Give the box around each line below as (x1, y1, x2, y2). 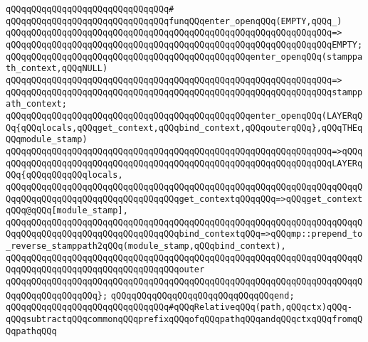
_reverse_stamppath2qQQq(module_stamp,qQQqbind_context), (6, 241, 286, 252)
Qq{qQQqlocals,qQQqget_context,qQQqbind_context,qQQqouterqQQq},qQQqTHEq (6, 122, 363, 133)
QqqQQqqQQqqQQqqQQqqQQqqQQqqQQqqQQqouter (6, 264, 205, 275)
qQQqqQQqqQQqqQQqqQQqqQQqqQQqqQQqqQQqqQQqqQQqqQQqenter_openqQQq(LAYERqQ (6, 110, 363, 121)
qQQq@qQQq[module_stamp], (6, 205, 128, 216)
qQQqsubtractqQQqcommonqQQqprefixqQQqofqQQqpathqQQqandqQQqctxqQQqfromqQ (6, 314, 363, 325)
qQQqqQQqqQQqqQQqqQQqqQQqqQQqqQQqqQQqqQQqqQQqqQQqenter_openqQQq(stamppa (6, 51, 363, 62)
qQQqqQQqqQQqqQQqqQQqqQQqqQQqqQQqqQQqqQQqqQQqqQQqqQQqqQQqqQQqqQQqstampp (6, 87, 363, 97)
